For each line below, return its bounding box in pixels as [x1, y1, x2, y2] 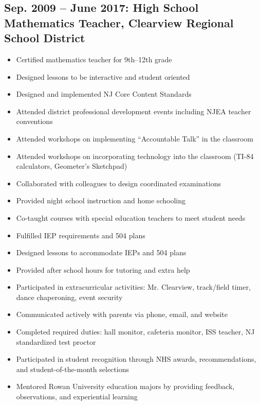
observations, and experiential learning [16, 391, 138, 402]
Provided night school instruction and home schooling [16, 195, 185, 206]
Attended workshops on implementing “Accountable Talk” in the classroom [16, 133, 253, 144]
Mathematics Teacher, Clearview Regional [4, 14, 234, 30]
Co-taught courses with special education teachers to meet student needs [16, 212, 246, 223]
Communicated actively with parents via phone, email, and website [16, 309, 228, 320]
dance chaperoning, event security [16, 291, 123, 302]
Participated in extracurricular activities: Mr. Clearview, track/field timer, [16, 281, 251, 292]
